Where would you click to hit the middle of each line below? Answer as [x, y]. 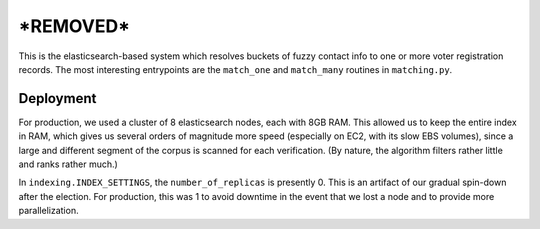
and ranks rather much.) [68, 164]
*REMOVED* [74, 26]
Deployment [57, 98]
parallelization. [48, 211]
